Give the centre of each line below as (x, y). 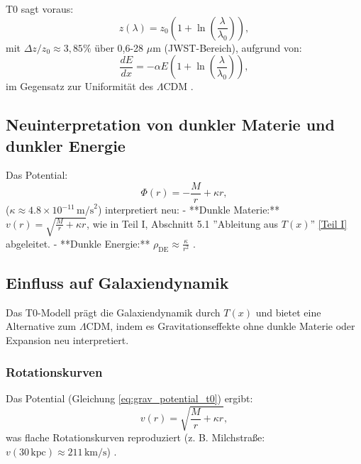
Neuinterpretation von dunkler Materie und (170, 125)
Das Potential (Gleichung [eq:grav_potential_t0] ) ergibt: (129, 398)
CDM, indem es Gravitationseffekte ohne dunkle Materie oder (221, 326)
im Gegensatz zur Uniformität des (79, 86)
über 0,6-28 (119, 47)
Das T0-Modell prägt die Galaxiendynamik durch (113, 312)
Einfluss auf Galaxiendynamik (117, 283)
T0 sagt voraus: (40, 9)
